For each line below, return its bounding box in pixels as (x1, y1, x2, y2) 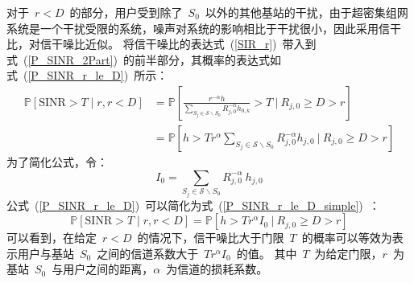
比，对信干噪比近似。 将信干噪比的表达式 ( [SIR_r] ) (6, 35, 277, 52)
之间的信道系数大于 (97, 244, 199, 261)
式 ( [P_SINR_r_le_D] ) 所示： (6, 67, 168, 84)
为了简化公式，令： (6, 154, 108, 170)
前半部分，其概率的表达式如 (134, 51, 281, 68)
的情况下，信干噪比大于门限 (137, 229, 284, 246)
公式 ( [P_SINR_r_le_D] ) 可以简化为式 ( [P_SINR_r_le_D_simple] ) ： (6, 196, 380, 213)
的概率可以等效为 (301, 229, 392, 246)
